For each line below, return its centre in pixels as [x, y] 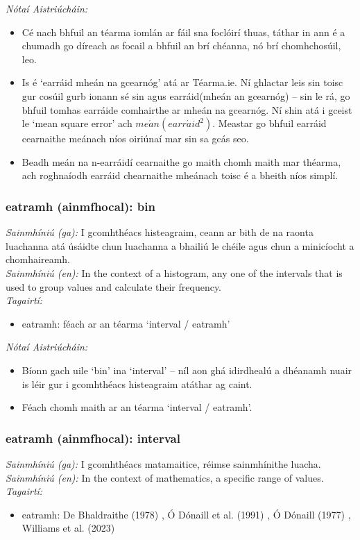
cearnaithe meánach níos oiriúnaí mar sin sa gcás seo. [135, 138]
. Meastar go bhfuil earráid [269, 123]
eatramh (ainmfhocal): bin [80, 206]
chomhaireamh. [38, 259]
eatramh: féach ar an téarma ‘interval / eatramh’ [126, 323]
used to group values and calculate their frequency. [114, 286]
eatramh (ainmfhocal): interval [93, 438]
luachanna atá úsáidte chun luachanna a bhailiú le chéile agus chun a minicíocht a [180, 245]
